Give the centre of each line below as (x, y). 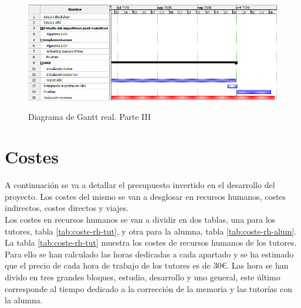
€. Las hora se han (255, 265)
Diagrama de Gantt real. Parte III (90, 116)
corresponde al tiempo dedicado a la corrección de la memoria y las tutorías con (149, 288)
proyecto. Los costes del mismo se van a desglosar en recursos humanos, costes (146, 196)
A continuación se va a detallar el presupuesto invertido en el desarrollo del (140, 185)
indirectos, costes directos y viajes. (67, 208)
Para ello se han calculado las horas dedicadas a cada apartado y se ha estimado (149, 254)
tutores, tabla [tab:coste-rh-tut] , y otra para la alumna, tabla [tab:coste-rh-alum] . (151, 231)
